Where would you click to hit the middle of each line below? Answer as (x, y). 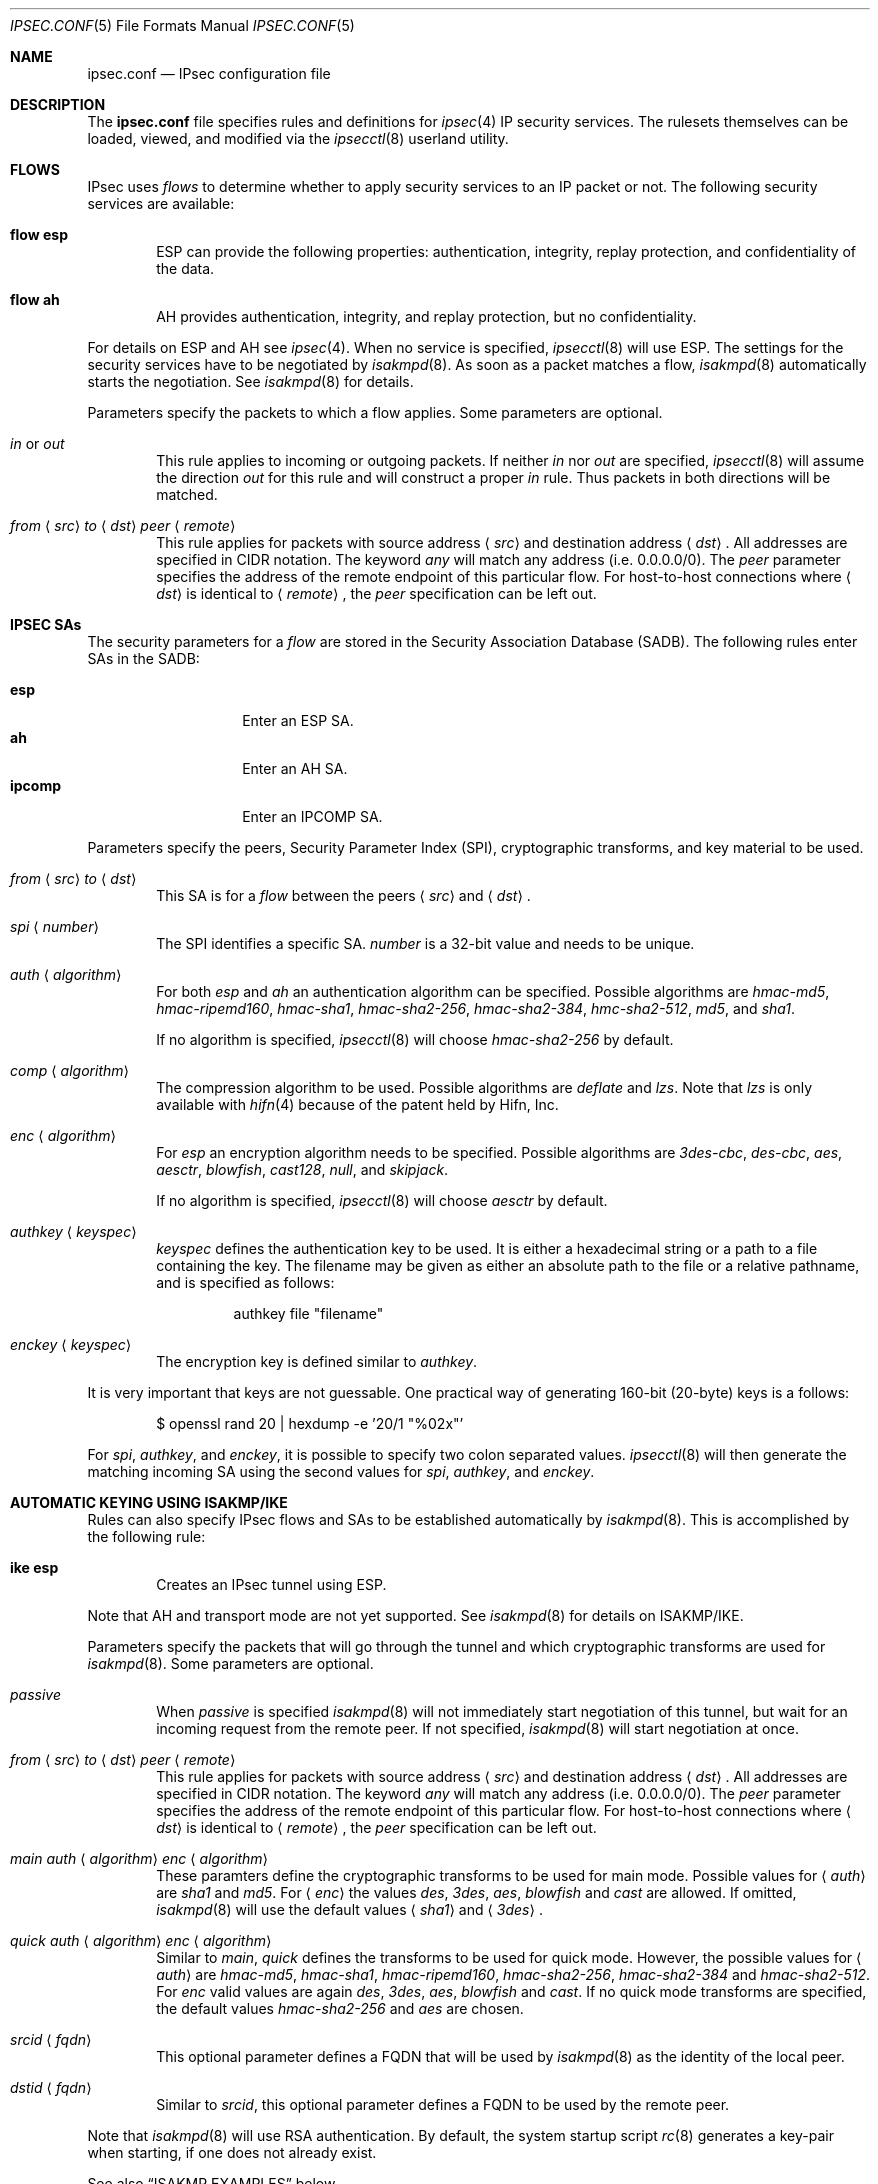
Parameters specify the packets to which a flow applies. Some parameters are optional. (375, 412)
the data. (185, 268)
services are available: (161, 203)
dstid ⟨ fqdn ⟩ (51, 2087)
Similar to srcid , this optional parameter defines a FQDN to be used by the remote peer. (443, 2104)
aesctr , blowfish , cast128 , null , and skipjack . (302, 1169)
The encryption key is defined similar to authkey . (317, 1361)
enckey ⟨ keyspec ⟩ (71, 1344)
